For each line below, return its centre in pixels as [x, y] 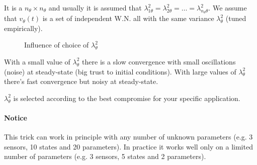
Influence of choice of [57, 45]
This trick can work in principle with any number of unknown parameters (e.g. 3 [128, 137]
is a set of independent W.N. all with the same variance [128, 18]
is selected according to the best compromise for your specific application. [127, 98]
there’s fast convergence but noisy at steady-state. [81, 81]
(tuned [236, 18]
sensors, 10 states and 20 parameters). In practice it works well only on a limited [128, 146]
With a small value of [37, 61]
